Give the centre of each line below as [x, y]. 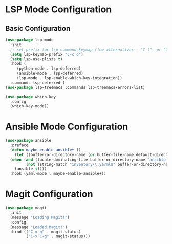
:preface [19, 145]
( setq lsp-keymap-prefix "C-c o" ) [47, 54]
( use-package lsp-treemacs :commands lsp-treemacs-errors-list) [75, 87]
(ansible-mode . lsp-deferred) [50, 73]
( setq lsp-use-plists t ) [36, 59]
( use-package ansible [28, 141]
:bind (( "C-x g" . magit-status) [46, 232]
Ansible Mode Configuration [67, 127]
